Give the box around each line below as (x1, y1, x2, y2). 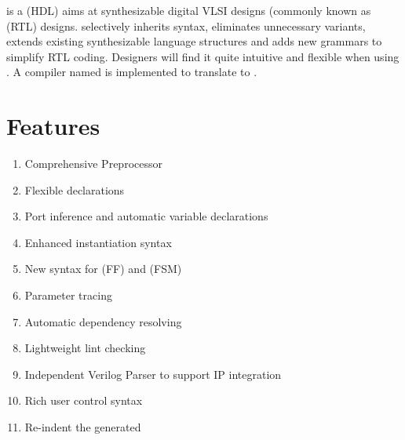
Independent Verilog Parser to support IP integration (24, 365, 282, 382)
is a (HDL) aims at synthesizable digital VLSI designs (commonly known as (6, 2, 371, 18)
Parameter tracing (24, 287, 112, 304)
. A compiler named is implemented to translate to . (6, 64, 257, 80)
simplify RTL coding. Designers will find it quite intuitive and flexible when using (6, 48, 400, 64)
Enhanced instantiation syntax (24, 234, 172, 250)
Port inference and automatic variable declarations (24, 208, 268, 224)
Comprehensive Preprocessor (24, 155, 162, 172)
